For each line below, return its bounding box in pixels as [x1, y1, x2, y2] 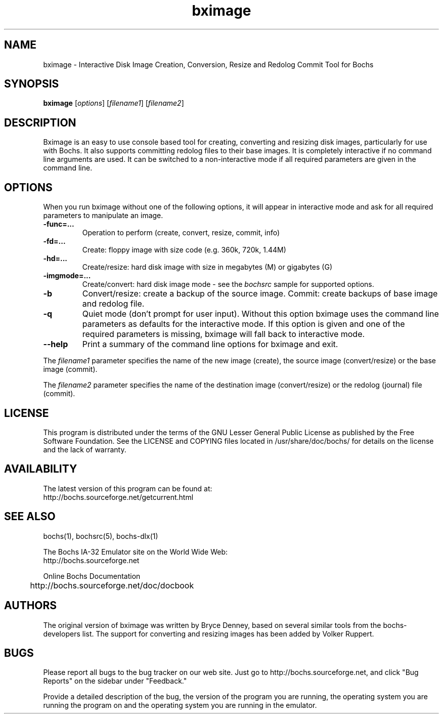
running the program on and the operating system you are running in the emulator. [43, 701, 317, 710]
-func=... [43, 220, 74, 229]
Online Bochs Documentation [43, 571, 141, 580]
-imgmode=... [43, 271, 91, 280]
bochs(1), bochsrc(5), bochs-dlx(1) [43, 531, 158, 540]
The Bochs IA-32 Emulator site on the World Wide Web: [43, 547, 228, 556]
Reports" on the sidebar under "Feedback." [43, 677, 187, 686]
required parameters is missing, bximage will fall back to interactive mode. [82, 329, 365, 340]
